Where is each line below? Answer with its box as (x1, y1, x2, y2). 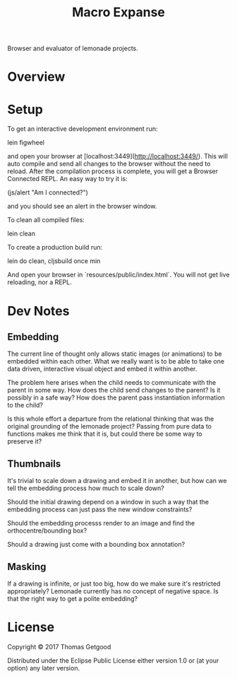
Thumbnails (7, 458, 61, 470)
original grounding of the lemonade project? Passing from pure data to (7, 422, 212, 431)
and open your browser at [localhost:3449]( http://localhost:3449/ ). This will (7, 152, 228, 161)
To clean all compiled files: (7, 216, 85, 224)
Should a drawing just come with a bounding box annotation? (7, 540, 186, 549)
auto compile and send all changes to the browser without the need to (7, 160, 211, 168)
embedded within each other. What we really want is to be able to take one (7, 357, 224, 366)
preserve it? (7, 437, 42, 446)
